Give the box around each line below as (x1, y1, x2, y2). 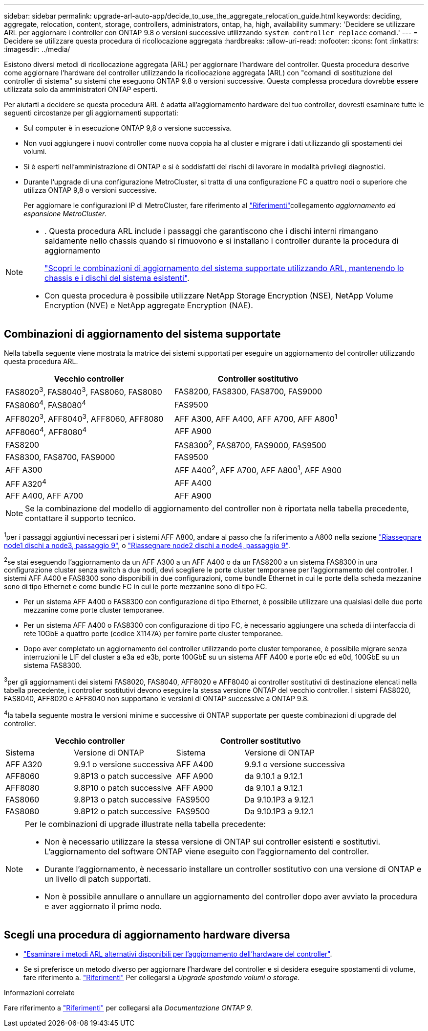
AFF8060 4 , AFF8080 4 (5, 425, 87, 437)
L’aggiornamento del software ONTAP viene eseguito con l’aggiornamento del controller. (44, 846, 369, 856)
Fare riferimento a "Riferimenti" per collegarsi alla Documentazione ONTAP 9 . (4, 1003, 253, 1012)
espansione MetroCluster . (23, 209, 107, 218)
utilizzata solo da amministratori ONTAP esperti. (4, 85, 158, 93)
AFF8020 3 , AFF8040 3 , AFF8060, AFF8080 (5, 412, 164, 424)
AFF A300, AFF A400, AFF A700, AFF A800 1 (174, 412, 338, 424)
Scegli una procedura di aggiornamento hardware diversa (4, 929, 290, 941)
